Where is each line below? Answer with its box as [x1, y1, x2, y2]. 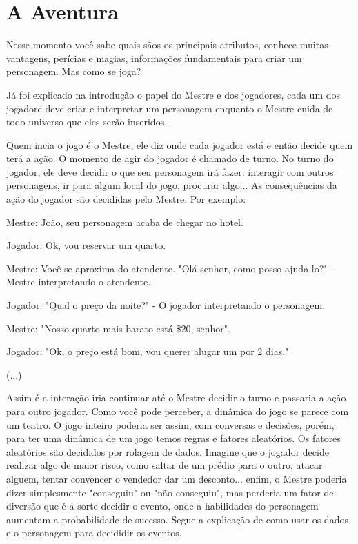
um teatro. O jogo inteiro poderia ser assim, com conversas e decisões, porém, [6, 417, 335, 432]
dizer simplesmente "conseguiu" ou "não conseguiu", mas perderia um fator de [6, 485, 334, 499]
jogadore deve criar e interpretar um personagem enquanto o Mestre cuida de [6, 101, 333, 115]
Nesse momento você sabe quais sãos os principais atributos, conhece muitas [6, 37, 328, 52]
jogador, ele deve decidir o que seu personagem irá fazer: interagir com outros [6, 164, 334, 179]
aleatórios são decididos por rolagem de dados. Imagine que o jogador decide [6, 444, 329, 459]
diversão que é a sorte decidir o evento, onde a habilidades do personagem [6, 498, 319, 513]
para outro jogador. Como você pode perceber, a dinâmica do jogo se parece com [6, 404, 349, 418]
